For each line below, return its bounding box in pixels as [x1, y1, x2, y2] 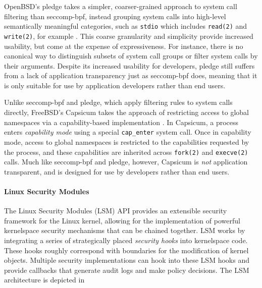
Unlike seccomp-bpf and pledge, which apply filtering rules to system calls [4, 97, 233, 107]
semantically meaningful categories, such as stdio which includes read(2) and [4, 21, 247, 31]
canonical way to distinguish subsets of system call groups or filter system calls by [4, 50, 258, 61]
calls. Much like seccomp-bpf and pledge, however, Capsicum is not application [4, 156, 248, 167]
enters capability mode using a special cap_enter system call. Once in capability [4, 127, 251, 137]
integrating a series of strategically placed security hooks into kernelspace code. [4, 235, 248, 245]
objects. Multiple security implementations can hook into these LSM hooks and [4, 255, 249, 265]
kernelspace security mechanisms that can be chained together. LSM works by [4, 225, 245, 236]
